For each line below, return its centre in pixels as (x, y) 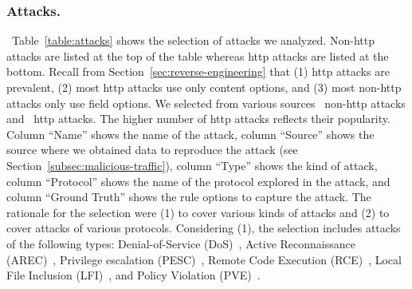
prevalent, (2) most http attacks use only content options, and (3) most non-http (204, 87)
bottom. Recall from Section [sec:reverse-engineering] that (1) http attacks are (198, 71)
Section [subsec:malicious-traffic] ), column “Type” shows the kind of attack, (192, 165)
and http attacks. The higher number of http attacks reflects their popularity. (198, 119)
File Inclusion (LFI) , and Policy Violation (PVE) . (133, 275)
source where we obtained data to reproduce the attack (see (152, 150)
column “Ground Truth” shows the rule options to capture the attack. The (189, 197)
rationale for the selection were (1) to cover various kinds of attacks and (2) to (198, 212)
